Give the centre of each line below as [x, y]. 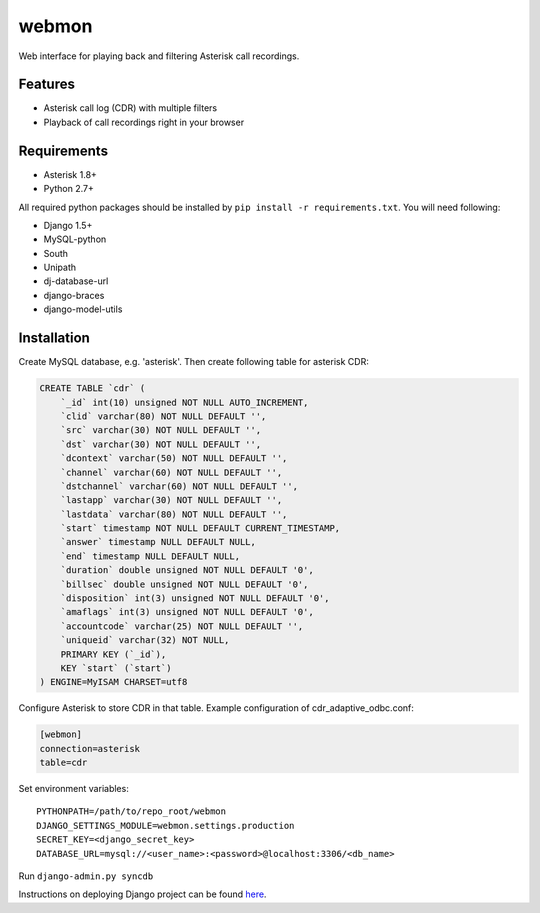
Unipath [60, 267]
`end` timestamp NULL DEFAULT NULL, [150, 556]
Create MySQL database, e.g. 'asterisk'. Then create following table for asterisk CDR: [193, 362]
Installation [54, 338]
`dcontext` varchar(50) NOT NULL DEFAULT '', [174, 458]
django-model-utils [83, 309]
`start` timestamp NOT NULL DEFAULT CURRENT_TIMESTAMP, [200, 528]
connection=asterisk [89, 748]
